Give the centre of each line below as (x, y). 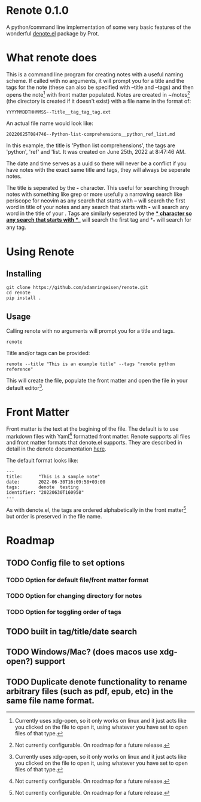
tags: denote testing (42, 487)
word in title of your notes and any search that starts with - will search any (98, 207)
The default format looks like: (42, 461)
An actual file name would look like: (50, 123)
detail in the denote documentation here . (56, 449)
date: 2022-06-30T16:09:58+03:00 (56, 482)
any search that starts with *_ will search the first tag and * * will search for (99, 220)
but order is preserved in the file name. (54, 517)
